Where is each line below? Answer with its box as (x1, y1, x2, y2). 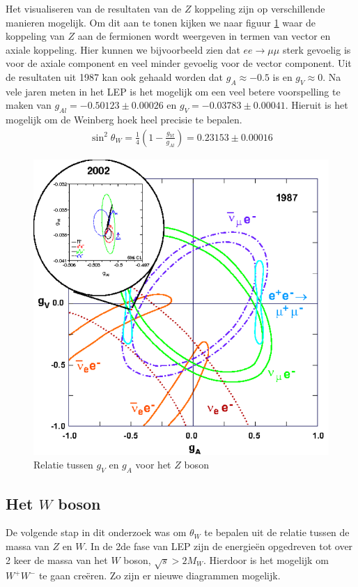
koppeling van (6, 29, 65, 43)
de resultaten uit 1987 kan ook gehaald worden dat (6, 69, 224, 84)
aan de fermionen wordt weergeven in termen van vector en (77, 29, 331, 43)
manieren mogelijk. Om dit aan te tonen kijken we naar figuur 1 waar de (6, 15, 316, 29)
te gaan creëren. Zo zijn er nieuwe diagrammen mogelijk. (38, 568, 281, 583)
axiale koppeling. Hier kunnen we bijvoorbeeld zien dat (6, 42, 240, 56)
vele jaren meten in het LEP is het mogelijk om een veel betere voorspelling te (6, 84, 341, 98)
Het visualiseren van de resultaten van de (6, 1, 182, 15)
